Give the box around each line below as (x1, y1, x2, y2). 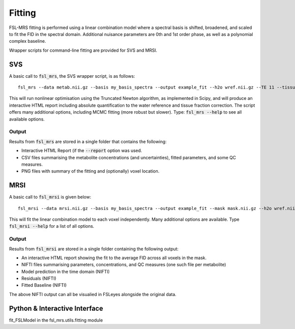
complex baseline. (9, 38, 46, 44)
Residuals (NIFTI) (21, 275, 57, 281)
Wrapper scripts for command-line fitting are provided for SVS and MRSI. (9, 47, 157, 53)
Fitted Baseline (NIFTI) (21, 282, 67, 288)
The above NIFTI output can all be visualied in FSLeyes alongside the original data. (9, 291, 177, 297)
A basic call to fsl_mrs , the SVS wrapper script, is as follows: (9, 73, 135, 79)
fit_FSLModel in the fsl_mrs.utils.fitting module (9, 317, 103, 323)
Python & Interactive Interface (9, 304, 103, 312)
